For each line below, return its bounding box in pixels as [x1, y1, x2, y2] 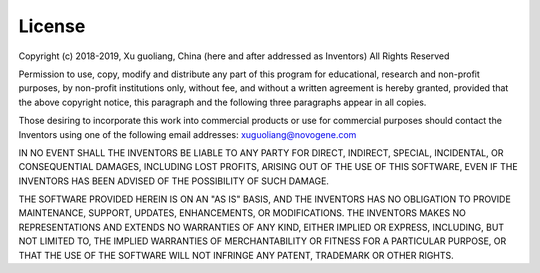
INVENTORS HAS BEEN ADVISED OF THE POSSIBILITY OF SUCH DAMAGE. [18, 175, 330, 187]
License [18, 15, 86, 37]
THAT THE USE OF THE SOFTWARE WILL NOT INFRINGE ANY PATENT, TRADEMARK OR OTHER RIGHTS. [18, 249, 454, 261]
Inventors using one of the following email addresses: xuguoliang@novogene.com [18, 128, 357, 140]
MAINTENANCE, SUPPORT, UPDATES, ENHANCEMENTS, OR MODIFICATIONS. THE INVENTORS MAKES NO [18, 207, 467, 219]
